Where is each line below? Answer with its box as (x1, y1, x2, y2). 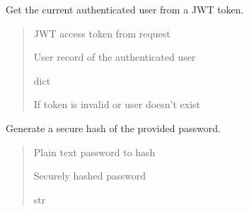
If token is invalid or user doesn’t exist (33, 97, 201, 112)
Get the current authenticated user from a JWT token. (6, 2, 244, 16)
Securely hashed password (33, 168, 146, 183)
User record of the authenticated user (33, 49, 196, 64)
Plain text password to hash (33, 144, 156, 159)
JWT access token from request (33, 25, 170, 40)
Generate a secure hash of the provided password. (6, 120, 221, 135)
